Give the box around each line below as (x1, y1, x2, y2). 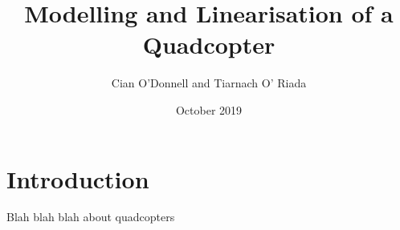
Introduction (6, 162, 149, 195)
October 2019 (175, 101, 243, 118)
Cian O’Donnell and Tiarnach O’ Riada (111, 75, 307, 91)
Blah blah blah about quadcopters (6, 208, 175, 225)
